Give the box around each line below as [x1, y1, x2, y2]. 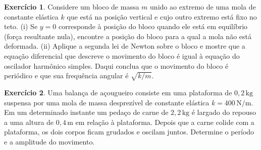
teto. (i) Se [4, 21, 38, 32]
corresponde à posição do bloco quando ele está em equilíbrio [58, 21, 248, 32]
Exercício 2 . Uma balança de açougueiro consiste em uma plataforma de [4, 87, 232, 97]
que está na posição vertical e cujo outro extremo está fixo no [67, 11, 257, 22]
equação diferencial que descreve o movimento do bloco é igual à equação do [4, 50, 240, 61]
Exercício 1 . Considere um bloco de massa [4, 2, 139, 12]
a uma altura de [4, 116, 54, 127]
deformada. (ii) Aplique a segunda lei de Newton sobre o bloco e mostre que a [4, 41, 245, 51]
